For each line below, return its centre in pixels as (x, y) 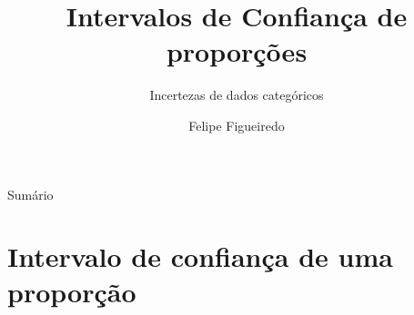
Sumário (30, 194)
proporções (237, 51)
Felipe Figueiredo (237, 125)
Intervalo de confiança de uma (200, 256)
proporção (72, 292)
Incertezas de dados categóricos (237, 95)
